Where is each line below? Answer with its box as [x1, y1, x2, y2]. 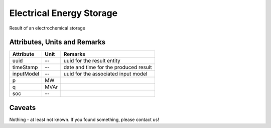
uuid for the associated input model [63, 70, 148, 77]
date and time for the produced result [63, 64, 152, 71]
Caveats [9, 103, 36, 112]
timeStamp [12, 64, 38, 71]
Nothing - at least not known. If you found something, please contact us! [9, 116, 159, 122]
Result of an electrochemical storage [9, 25, 85, 31]
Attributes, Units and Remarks [9, 38, 106, 46]
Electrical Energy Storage [9, 7, 118, 18]
